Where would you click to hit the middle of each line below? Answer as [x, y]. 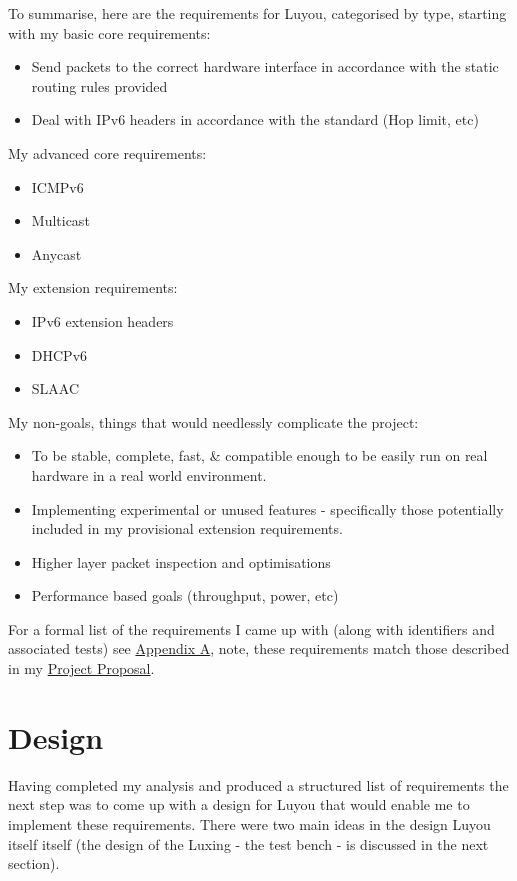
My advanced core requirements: [107, 152]
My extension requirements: [93, 287]
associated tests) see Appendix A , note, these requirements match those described [259, 648]
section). [34, 863]
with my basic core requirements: [109, 32]
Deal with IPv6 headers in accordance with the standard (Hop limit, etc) [255, 119]
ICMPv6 [57, 186]
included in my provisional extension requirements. [187, 528]
